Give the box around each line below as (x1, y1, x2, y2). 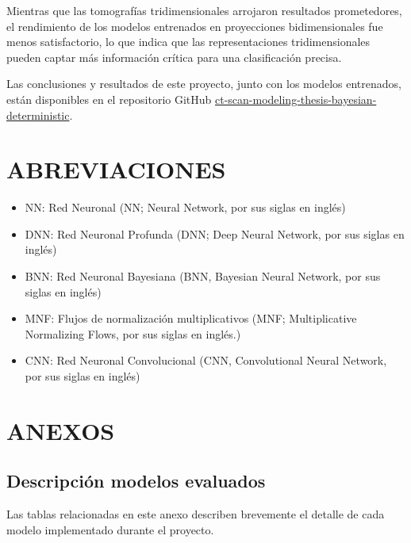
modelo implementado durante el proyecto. (6, 521, 214, 537)
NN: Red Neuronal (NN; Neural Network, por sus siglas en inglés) (25, 199, 346, 216)
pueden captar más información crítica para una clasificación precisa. (6, 48, 342, 65)
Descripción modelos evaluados (6, 468, 266, 493)
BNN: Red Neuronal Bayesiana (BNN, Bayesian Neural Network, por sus (25, 268, 381, 285)
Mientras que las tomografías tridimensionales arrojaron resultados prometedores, (6, 2, 402, 18)
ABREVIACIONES (6, 153, 226, 185)
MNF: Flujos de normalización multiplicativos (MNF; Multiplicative (25, 310, 357, 327)
